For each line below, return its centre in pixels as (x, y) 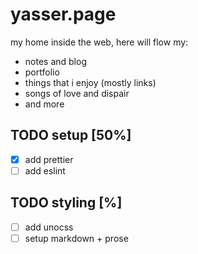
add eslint (45, 170)
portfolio (42, 72)
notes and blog (55, 61)
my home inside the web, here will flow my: (99, 42)
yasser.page (63, 14)
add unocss (49, 227)
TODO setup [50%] (71, 135)
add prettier (49, 159)
